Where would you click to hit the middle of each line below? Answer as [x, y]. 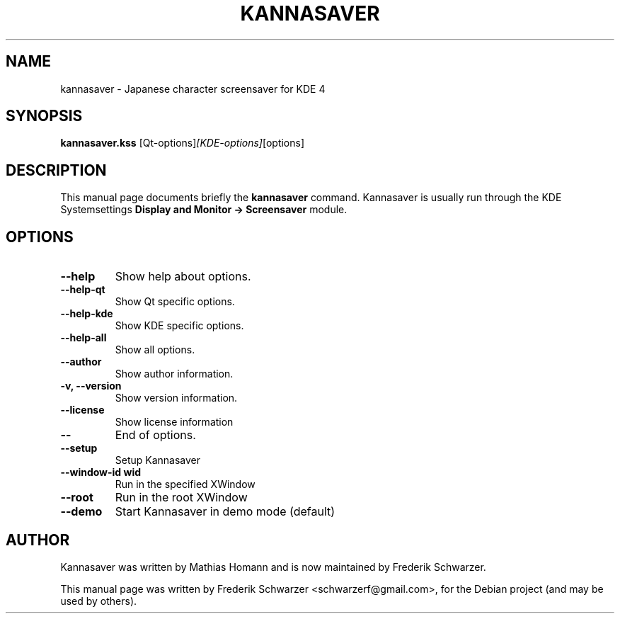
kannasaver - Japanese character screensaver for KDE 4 [193, 89]
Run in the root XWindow [181, 498]
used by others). [99, 601]
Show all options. [155, 350]
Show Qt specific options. [175, 302]
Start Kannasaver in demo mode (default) [225, 512]
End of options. [155, 435]
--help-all [84, 338]
